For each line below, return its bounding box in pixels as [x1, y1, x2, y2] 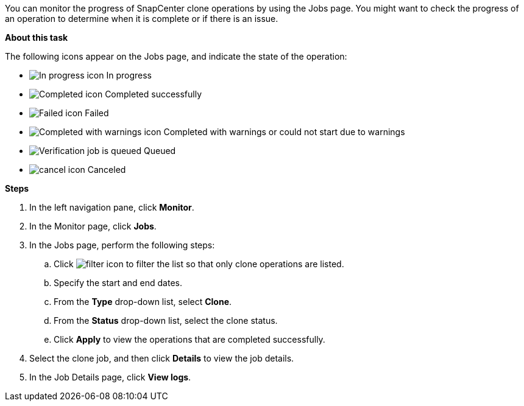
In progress [106, 70, 152, 80]
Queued [144, 145, 176, 156]
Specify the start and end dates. [54, 278, 183, 288]
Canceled [87, 164, 126, 175]
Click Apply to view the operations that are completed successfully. [54, 334, 325, 345]
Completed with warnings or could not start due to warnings [163, 127, 405, 137]
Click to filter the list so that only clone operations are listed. [54, 259, 344, 269]
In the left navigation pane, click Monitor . [29, 202, 194, 212]
